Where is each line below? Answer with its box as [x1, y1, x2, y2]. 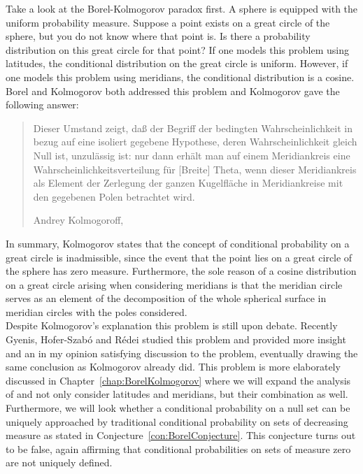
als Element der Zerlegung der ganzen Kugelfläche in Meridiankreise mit [33, 175, 343, 190]
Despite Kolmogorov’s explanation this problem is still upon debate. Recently [6, 318, 338, 333]
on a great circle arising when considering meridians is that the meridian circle [6, 277, 343, 292]
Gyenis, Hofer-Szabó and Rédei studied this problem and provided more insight [6, 332, 346, 347]
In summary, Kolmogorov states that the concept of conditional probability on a [6, 236, 350, 250]
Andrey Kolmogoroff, [33, 213, 124, 227]
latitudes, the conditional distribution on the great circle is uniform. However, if [6, 56, 348, 71]
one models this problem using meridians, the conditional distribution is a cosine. [6, 69, 355, 84]
